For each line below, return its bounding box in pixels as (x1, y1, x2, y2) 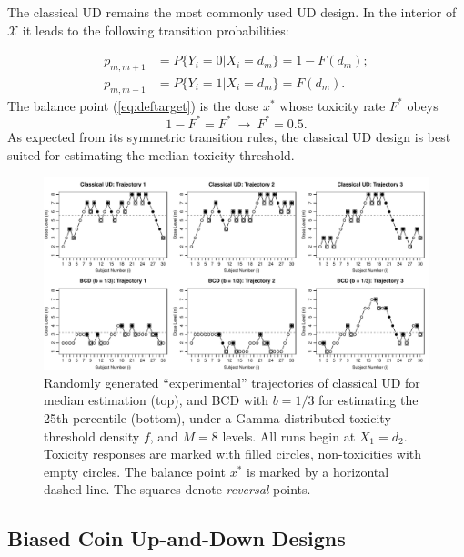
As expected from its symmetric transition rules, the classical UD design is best (7, 127, 451, 146)
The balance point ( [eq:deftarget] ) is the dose (7, 96, 259, 115)
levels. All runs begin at (222, 426, 356, 445)
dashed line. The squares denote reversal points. (44, 480, 311, 499)
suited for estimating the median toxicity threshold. (7, 145, 295, 164)
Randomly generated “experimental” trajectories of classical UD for (44, 372, 420, 391)
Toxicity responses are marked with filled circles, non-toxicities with (44, 444, 422, 463)
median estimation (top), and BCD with (44, 390, 269, 410)
